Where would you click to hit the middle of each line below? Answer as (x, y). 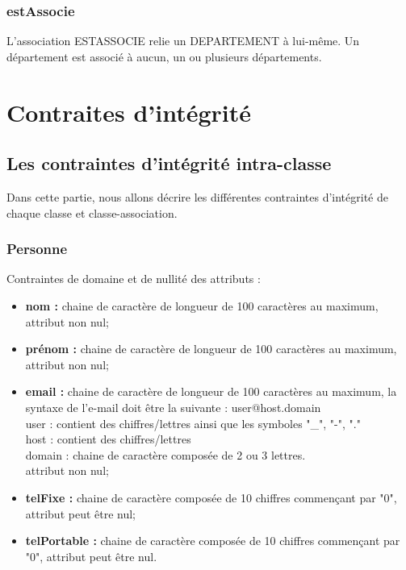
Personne (37, 249)
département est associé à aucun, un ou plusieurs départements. (164, 56)
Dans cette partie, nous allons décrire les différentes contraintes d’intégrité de (197, 196)
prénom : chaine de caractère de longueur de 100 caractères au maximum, (211, 349)
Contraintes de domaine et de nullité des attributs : (134, 279)
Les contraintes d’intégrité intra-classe (169, 163)
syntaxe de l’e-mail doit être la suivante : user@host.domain (173, 407)
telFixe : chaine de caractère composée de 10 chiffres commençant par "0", (211, 497)
